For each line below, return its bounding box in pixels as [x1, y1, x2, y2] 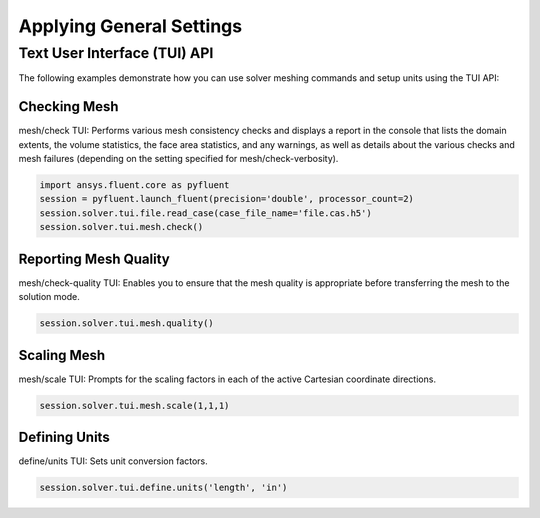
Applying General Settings [18, 15, 243, 37]
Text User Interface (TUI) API [18, 44, 214, 62]
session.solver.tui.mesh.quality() [39, 318, 214, 329]
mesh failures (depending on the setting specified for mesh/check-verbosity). [18, 153, 339, 165]
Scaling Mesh [18, 346, 106, 364]
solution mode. [18, 291, 80, 303]
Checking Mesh [18, 98, 119, 115]
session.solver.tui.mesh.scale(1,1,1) [39, 400, 230, 411]
